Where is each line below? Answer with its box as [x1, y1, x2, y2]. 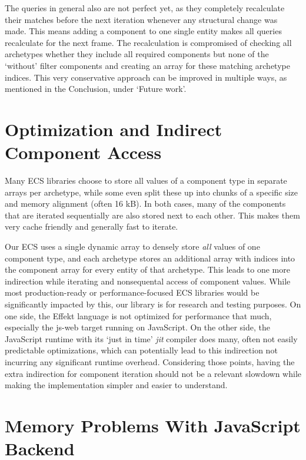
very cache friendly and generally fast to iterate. [5, 220, 178, 233]
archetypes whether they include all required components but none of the [5, 48, 269, 60]
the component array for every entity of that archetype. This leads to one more [5, 263, 290, 276]
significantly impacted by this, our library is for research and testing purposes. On [5, 298, 301, 310]
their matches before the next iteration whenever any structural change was [5, 13, 278, 25]
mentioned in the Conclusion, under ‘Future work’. [5, 82, 187, 95]
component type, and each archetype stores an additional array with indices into [5, 251, 295, 264]
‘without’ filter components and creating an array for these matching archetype [5, 59, 290, 71]
